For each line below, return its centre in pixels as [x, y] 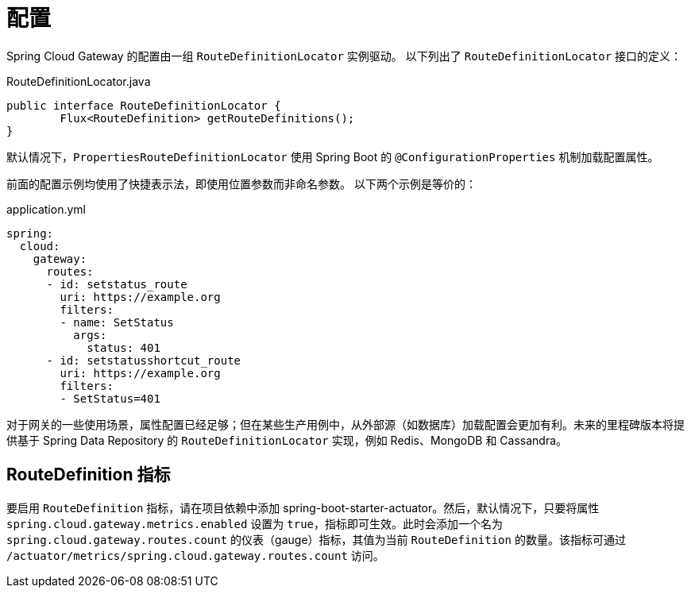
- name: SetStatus [117, 322]
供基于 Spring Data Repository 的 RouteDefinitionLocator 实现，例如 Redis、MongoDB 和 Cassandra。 [287, 440]
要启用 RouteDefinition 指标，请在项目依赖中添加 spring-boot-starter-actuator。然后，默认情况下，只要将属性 [303, 507]
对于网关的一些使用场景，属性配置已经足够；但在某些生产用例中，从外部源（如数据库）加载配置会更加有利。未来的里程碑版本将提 [345, 424]
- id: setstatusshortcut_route [144, 360]
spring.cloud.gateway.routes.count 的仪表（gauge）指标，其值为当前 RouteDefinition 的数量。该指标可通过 [316, 539]
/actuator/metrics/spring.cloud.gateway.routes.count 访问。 [195, 555]
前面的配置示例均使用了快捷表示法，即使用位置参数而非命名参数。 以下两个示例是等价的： [241, 183]
